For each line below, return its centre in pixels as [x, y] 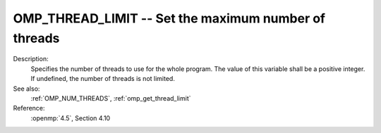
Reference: [29, 108]
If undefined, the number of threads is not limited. [103, 79]
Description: [31, 59]
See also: [26, 89]
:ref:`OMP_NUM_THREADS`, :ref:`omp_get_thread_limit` [111, 98]
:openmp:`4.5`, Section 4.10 [71, 118]
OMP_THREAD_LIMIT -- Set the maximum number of [169, 18]
